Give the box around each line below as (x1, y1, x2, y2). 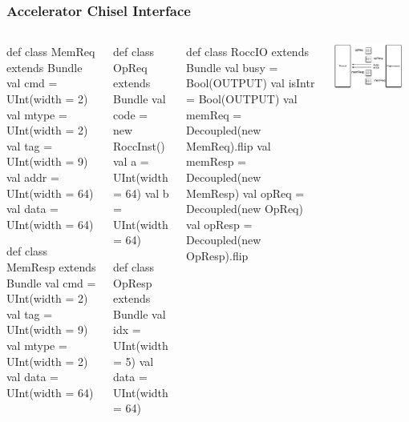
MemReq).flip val (186, 137, 271, 154)
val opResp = (186, 215, 253, 232)
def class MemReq (6, 43, 95, 60)
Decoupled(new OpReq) (186, 200, 303, 217)
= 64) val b (112, 184, 169, 201)
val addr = (6, 168, 59, 185)
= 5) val (112, 352, 154, 369)
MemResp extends (6, 258, 96, 275)
